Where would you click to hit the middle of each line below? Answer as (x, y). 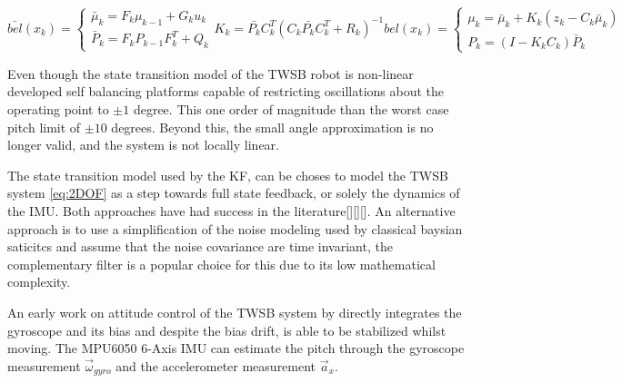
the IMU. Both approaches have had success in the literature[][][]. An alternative (231, 210)
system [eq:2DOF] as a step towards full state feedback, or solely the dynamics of (234, 193)
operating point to (58, 108)
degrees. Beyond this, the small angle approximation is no (272, 127)
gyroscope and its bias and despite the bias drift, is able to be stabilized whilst (227, 330)
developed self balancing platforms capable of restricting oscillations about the (226, 91)
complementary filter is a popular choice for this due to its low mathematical (221, 264)
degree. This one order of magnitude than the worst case (291, 108)
